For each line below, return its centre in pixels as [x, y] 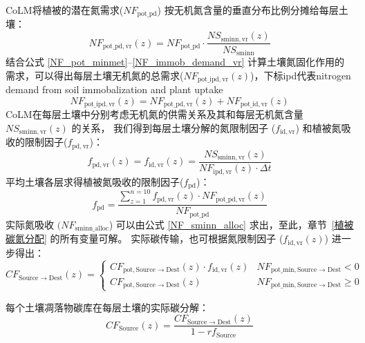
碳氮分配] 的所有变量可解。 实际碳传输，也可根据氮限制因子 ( [144, 238]
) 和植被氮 [318, 127]
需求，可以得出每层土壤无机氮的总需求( [95, 75]
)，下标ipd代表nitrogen [300, 75]
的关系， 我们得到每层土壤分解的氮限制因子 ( [174, 127]
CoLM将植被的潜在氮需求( [65, 10]
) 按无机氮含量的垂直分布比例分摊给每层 [248, 10]
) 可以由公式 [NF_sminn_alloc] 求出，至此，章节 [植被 [231, 224]
